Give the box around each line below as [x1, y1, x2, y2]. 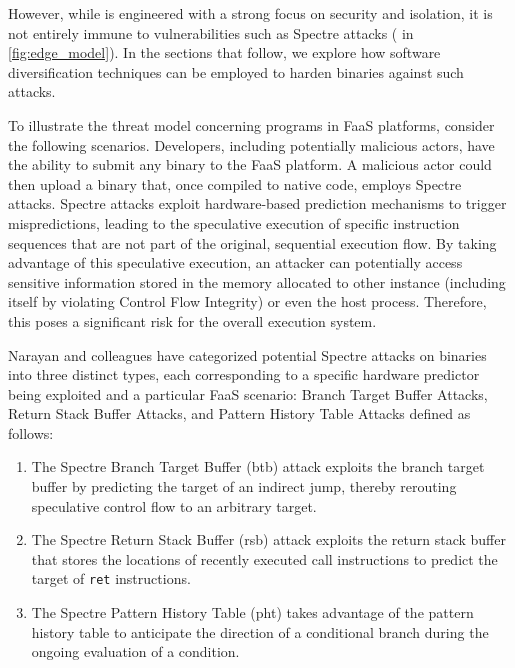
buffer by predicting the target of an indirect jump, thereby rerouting [31, 476, 457, 497]
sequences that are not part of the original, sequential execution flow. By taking [8, 232, 497, 253]
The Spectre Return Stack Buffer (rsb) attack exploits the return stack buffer [31, 529, 506, 550]
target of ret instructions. [31, 568, 191, 589]
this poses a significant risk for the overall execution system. [8, 310, 377, 331]
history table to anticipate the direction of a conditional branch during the [31, 621, 489, 642]
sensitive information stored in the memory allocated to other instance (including [8, 271, 506, 292]
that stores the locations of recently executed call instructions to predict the [31, 548, 498, 569]
